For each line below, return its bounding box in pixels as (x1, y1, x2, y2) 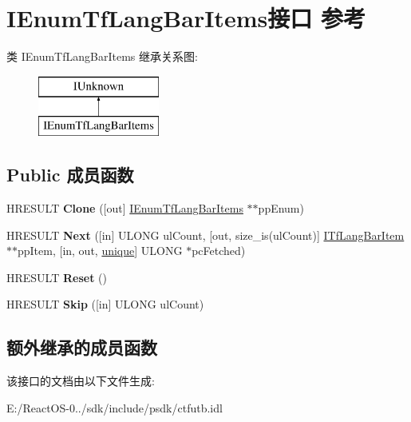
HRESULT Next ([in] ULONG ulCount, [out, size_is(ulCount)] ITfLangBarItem (6, 226, 405, 243)
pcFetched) (192, 242, 246, 259)
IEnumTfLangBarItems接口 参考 (6, 2, 366, 34)
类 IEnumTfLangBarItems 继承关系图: (6, 48, 198, 65)
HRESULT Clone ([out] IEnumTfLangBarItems (6, 200, 243, 217)
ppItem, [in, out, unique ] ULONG (18, 242, 183, 259)
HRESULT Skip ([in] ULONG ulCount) (6, 296, 204, 313)
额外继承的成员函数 (6, 335, 157, 360)
